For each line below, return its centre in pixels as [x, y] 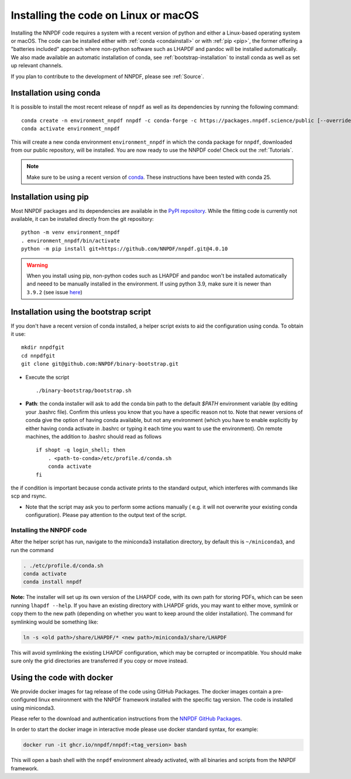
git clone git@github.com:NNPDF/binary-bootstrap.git [100, 364]
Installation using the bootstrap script [81, 312]
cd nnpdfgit [38, 356]
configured [24, 700]
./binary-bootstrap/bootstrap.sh [84, 391]
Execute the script [47, 377]
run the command [32, 550]
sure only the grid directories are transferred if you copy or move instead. [99, 661]
